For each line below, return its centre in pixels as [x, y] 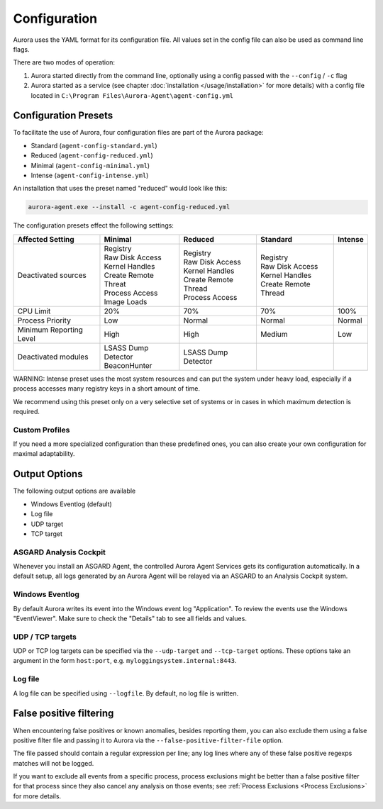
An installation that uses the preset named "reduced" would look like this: [120, 189]
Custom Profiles [41, 430]
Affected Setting [46, 239]
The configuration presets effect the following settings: [93, 225]
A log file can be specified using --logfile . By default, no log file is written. [126, 693]
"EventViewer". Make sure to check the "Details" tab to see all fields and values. [130, 618]
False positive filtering [63, 714]
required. [27, 411]
